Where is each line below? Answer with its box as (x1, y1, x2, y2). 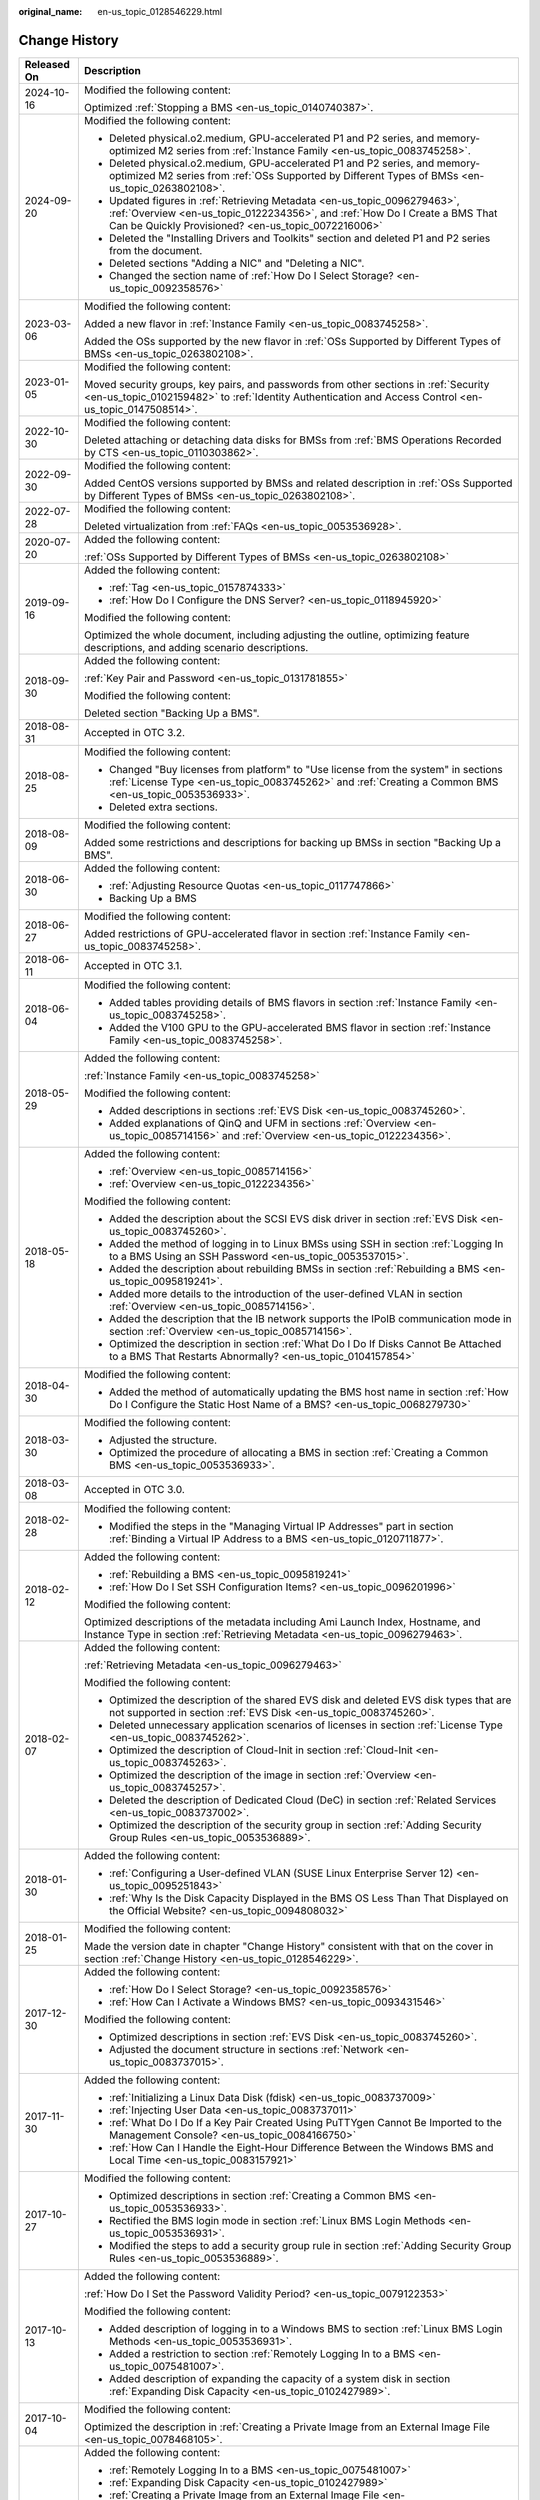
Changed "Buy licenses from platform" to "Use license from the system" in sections (108, 762, 504, 776)
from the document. (108, 243, 203, 257)
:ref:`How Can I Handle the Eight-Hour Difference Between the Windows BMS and (108, 2140, 494, 2154)
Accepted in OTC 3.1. (83, 958, 183, 972)
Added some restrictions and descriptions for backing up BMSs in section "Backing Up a (83, 835, 502, 849)
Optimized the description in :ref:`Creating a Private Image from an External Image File (83, 2420, 490, 2434)
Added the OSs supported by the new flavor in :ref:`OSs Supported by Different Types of (83, 334, 502, 348)
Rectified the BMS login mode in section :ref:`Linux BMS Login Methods (108, 2213, 446, 2227)
